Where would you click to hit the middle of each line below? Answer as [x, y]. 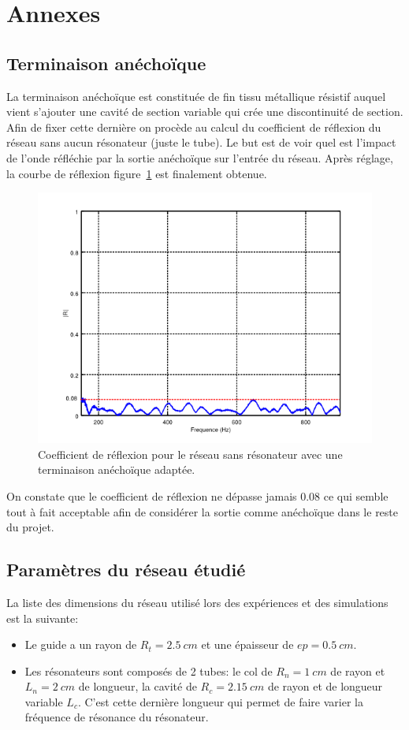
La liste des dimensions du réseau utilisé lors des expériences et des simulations [197, 602]
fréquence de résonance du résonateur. [117, 717]
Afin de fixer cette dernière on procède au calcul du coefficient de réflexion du [194, 127]
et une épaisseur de [247, 644]
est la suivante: [43, 618]
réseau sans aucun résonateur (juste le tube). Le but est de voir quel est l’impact [201, 142]
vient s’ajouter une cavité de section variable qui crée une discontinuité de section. [205, 112]
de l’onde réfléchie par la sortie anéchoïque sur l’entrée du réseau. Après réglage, [200, 157]
